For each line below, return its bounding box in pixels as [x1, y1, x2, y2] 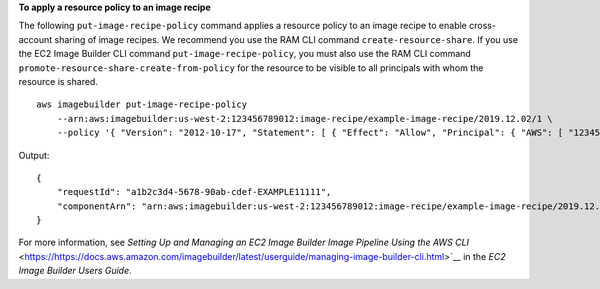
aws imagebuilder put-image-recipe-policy [36, 99, 248, 110]
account [18, 33, 53, 45]
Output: [18, 149, 50, 161]
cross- [468, 20, 497, 32]
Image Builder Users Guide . [18, 265, 132, 277]
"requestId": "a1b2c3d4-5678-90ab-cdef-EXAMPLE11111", [56, 186, 332, 198]
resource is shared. [18, 75, 99, 87]
